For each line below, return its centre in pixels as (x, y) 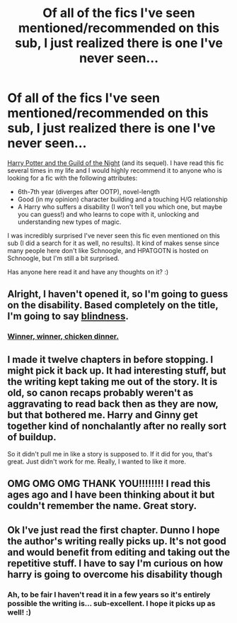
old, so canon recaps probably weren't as (100, 392)
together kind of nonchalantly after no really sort (117, 426)
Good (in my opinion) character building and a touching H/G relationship (122, 199)
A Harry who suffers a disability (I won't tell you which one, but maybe (120, 206)
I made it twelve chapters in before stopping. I (110, 359)
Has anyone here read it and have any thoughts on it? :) (88, 271)
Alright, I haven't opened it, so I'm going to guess (118, 294)
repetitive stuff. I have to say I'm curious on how (115, 563)
